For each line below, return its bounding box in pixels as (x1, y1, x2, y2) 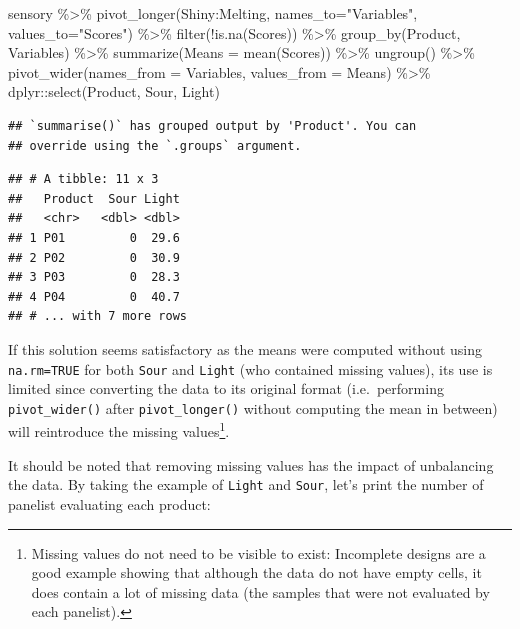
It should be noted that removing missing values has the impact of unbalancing (8, 454, 494, 475)
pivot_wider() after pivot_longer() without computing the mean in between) (8, 397, 498, 418)
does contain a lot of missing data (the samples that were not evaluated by (31, 581, 490, 602)
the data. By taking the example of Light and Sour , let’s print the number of (8, 474, 484, 495)
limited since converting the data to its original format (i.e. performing (8, 378, 444, 399)
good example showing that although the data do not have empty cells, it (31, 562, 482, 583)
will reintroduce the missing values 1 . (8, 418, 230, 442)
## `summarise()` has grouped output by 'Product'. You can (8, 118, 417, 133)
